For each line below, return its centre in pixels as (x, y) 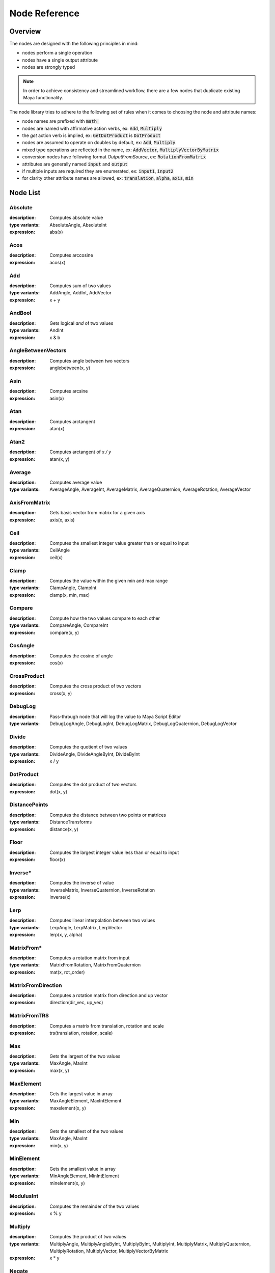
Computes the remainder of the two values (94, 1206)
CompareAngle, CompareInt (79, 625)
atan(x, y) (60, 459)
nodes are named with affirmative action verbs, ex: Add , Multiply (92, 128)
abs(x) (56, 232)
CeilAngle (60, 550)
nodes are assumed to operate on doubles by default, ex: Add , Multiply (99, 143)
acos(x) (58, 262)
